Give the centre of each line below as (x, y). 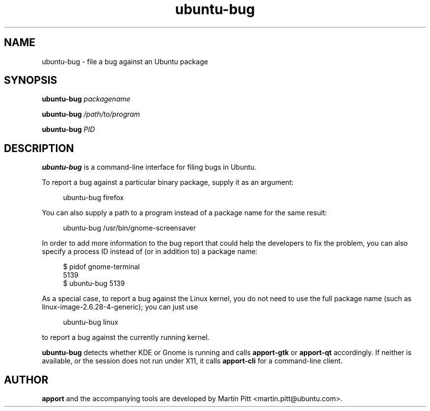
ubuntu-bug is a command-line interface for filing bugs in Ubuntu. (149, 167)
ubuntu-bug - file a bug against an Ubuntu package (125, 61)
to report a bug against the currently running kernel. (126, 337)
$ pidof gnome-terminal (101, 267)
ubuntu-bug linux (91, 322)
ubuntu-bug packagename (86, 99)
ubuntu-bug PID (68, 129)
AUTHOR (26, 380)
